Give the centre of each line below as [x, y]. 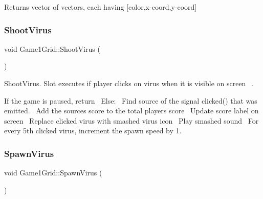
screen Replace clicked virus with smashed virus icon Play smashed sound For [131, 120]
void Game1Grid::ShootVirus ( [52, 48]
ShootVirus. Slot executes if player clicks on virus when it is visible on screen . [129, 83]
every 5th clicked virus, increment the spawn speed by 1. [93, 131]
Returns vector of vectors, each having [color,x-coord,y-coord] [101, 7]
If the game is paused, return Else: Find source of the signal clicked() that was [131, 100]
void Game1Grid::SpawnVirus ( [53, 173]
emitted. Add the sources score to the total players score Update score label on [131, 111]
